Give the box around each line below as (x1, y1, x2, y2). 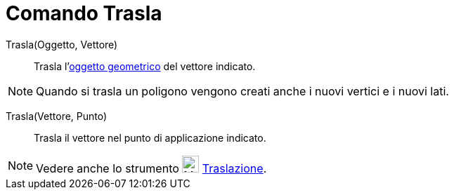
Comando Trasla (6, 1, 162, 25)
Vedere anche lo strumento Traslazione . (36, 161, 267, 175)
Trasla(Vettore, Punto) (6, 109, 108, 122)
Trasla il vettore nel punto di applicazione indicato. (34, 131, 266, 144)
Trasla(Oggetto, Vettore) (6, 38, 118, 51)
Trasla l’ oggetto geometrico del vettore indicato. (34, 60, 256, 72)
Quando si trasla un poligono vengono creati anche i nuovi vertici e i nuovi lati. (36, 83, 449, 98)
